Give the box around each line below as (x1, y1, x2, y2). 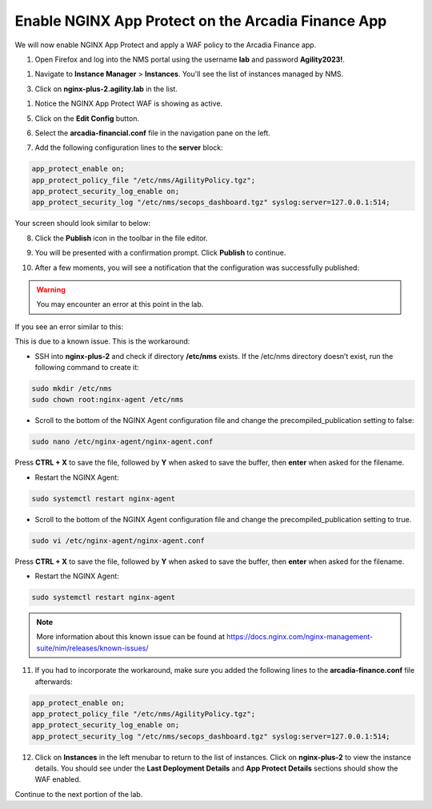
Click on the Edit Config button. (34, 113, 140, 123)
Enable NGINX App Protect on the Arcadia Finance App (14, 12, 387, 30)
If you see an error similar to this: (14, 321, 124, 332)
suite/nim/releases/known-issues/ (36, 643, 149, 653)
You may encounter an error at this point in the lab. (36, 300, 204, 309)
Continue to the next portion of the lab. (14, 789, 143, 799)
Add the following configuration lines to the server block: (34, 143, 223, 152)
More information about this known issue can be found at (36, 632, 226, 642)
